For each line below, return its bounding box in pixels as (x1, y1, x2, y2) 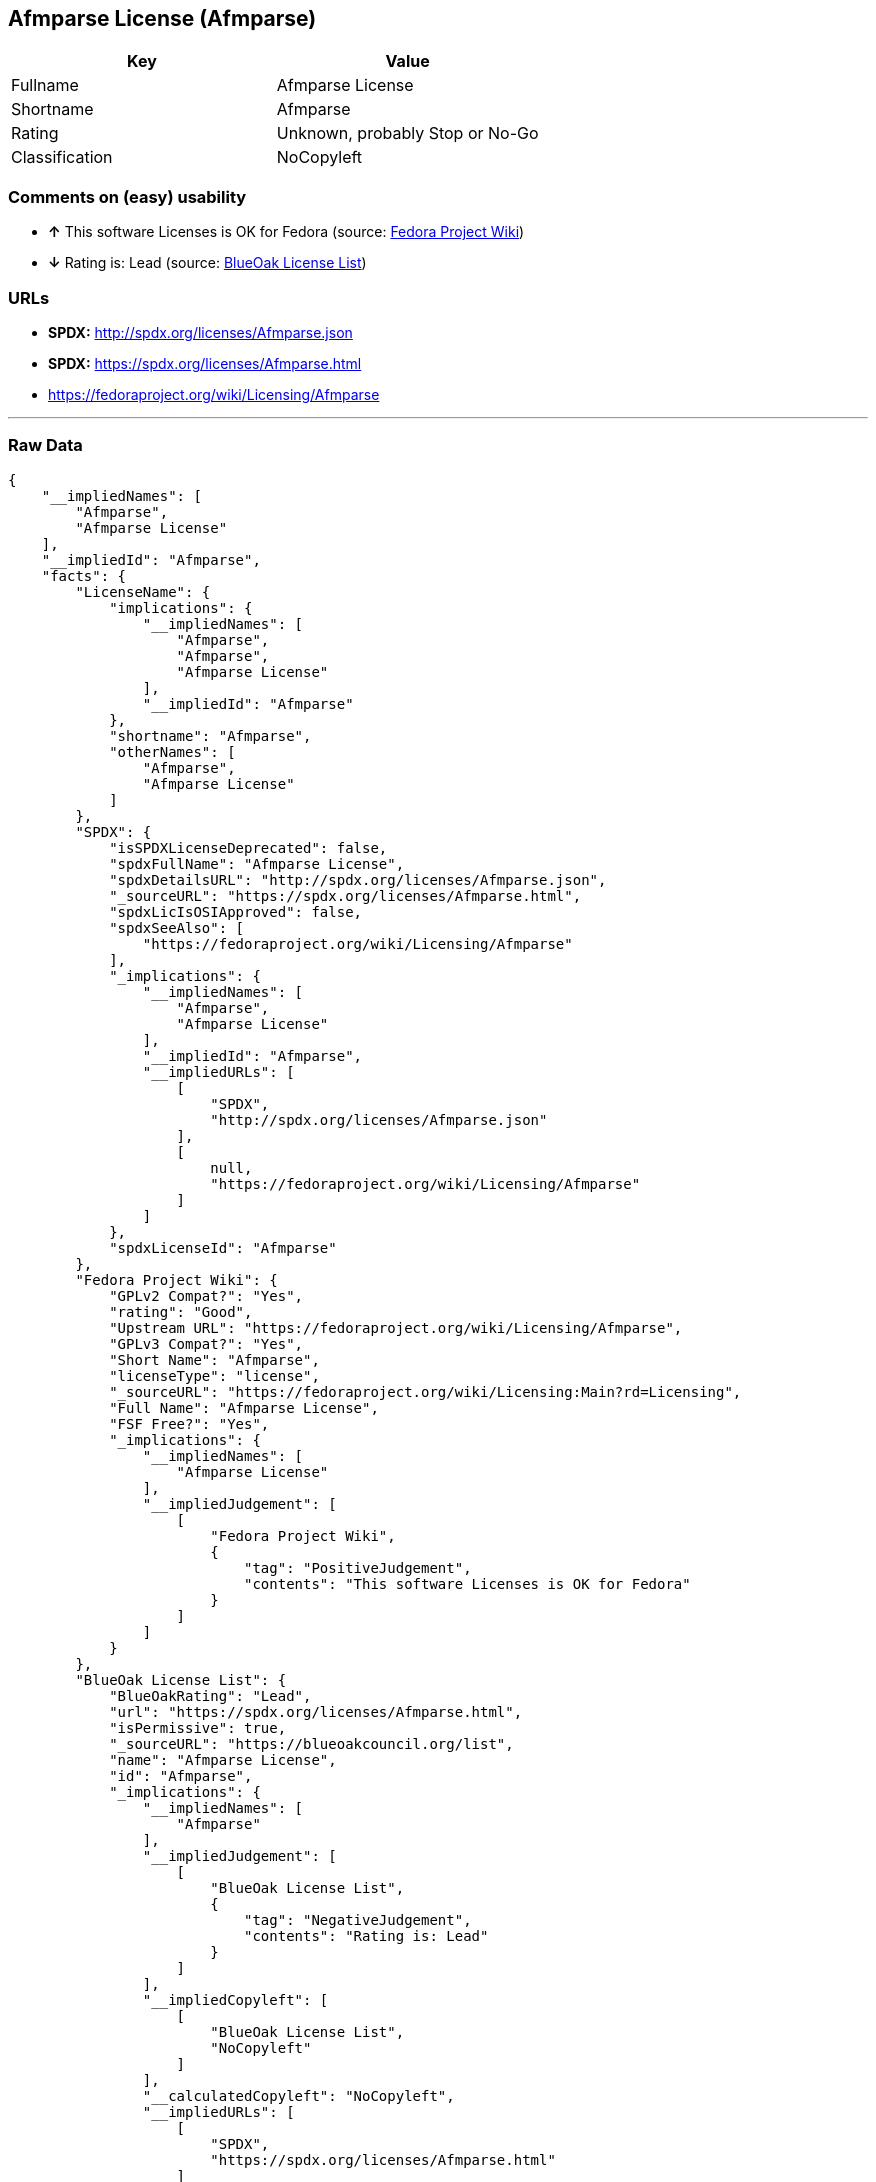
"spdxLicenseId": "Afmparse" (109, 1239, 337, 1256)
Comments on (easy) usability (8, 186, 247, 207)
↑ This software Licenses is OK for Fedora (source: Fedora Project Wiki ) (48, 223, 525, 241)
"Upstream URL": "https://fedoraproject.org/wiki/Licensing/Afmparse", (109, 1319, 683, 1336)
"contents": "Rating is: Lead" (244, 1927, 489, 1944)
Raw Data (8, 435, 83, 456)
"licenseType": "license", (109, 1367, 320, 1384)
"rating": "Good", (109, 1303, 253, 1320)
